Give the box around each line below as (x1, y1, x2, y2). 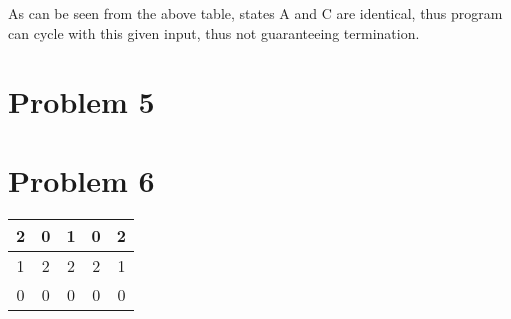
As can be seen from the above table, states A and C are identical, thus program (8, 3, 503, 23)
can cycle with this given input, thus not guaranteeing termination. (8, 22, 420, 43)
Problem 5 (8, 81, 155, 122)
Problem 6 (8, 159, 155, 200)
